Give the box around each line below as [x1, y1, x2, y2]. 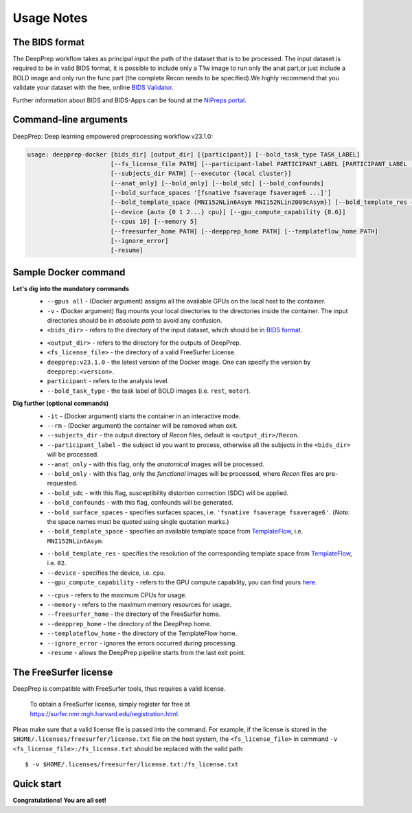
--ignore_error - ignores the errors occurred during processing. [47, 639, 237, 647]
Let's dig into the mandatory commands [12, 284, 130, 293]
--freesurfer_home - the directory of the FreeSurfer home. [47, 610, 221, 618]
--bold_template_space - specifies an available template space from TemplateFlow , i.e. [47, 527, 304, 536]
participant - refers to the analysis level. [47, 377, 170, 385]
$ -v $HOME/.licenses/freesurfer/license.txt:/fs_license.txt [25, 761, 239, 768]
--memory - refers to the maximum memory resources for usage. [47, 601, 231, 609]
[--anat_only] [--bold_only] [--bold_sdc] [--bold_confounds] [110, 179, 324, 187]
